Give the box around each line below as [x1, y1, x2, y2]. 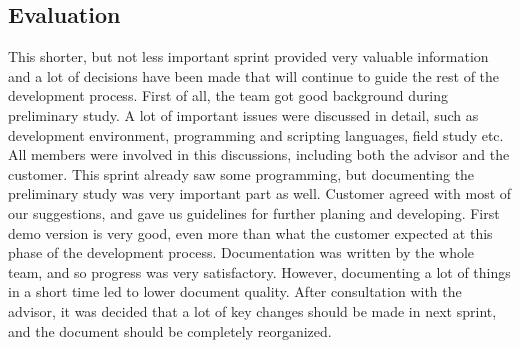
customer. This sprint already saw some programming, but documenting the [8, 163, 475, 184]
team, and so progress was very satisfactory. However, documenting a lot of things [8, 261, 511, 282]
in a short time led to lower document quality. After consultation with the [8, 281, 462, 302]
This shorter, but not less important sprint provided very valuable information [8, 46, 489, 67]
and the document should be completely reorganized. [8, 320, 332, 341]
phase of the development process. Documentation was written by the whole [8, 242, 475, 263]
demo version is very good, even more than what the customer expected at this [8, 222, 493, 243]
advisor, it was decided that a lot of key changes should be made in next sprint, [8, 300, 497, 321]
